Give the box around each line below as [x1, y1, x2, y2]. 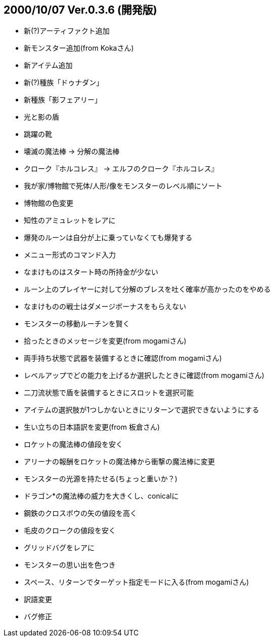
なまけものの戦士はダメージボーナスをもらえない [24, 302, 187, 311]
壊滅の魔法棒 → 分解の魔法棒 [24, 147, 120, 156]
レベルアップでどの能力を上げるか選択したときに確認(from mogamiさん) [24, 371, 264, 380]
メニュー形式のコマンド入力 [24, 250, 116, 259]
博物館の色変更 [24, 199, 73, 208]
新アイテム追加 [24, 61, 73, 70]
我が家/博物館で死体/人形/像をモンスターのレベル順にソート [24, 181, 222, 191]
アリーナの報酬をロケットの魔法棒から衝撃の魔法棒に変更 [24, 457, 215, 466]
